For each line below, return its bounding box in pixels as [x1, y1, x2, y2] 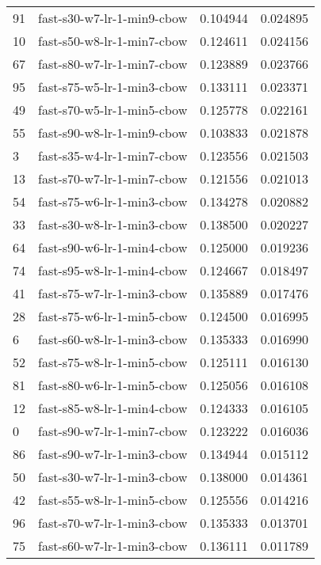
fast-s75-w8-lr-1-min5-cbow [38, 353, 188, 371]
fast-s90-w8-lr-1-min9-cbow [38, 123, 188, 142]
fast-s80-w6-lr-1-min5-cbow [38, 376, 188, 394]
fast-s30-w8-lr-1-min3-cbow [38, 215, 188, 233]
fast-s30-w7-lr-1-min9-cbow [38, 9, 188, 27]
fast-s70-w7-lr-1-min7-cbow [38, 169, 188, 188]
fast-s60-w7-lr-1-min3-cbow [38, 537, 188, 555]
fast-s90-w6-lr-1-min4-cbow [38, 238, 188, 256]
